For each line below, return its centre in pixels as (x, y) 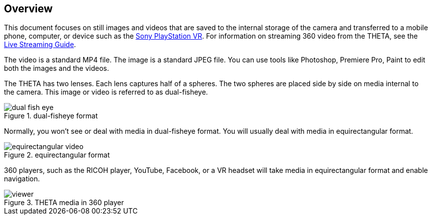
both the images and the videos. (57, 68)
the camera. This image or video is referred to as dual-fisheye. (106, 92)
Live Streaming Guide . (40, 45)
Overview (29, 9)
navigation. (22, 179)
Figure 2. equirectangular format (57, 155)
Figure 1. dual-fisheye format (51, 116)
